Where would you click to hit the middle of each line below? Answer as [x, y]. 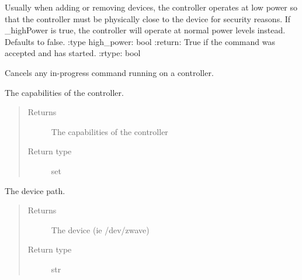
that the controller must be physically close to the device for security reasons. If [148, 18]
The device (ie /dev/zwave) [100, 229]
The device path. [35, 190]
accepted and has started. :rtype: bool [73, 53]
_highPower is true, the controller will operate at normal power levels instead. [145, 30]
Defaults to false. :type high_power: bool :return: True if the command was [140, 41]
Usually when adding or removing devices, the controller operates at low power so [151, 7]
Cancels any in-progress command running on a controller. [109, 72]
